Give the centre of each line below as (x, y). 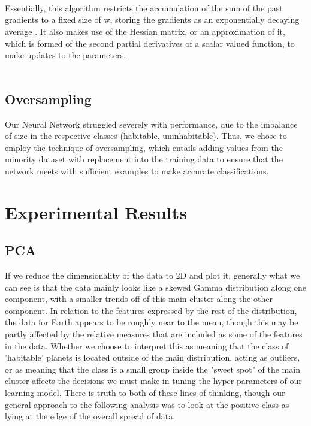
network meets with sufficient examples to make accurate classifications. (137, 170)
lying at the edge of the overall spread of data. (90, 416)
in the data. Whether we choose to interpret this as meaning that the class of (147, 345)
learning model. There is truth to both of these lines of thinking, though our (145, 393)
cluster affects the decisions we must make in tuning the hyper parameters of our (153, 381)
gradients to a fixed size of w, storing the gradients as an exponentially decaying (152, 19)
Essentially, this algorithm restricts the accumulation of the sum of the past (144, 7)
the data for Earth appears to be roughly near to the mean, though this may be (152, 322)
